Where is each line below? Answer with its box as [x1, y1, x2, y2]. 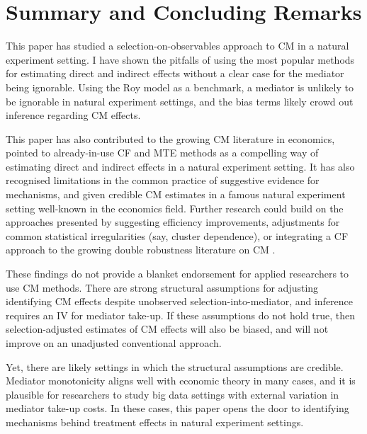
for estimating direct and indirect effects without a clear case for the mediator [6, 66, 344, 81]
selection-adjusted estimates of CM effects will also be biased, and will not [6, 321, 329, 336]
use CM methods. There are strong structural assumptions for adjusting [6, 280, 319, 295]
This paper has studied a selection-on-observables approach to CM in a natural [6, 38, 349, 53]
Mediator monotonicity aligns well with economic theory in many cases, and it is [6, 373, 356, 388]
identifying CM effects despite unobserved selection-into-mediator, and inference [6, 294, 354, 309]
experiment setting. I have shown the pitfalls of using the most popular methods [6, 52, 355, 67]
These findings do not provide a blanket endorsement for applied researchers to [6, 266, 349, 281]
